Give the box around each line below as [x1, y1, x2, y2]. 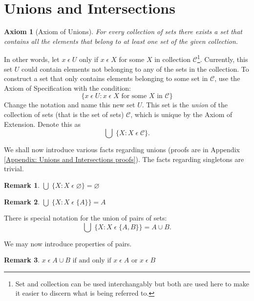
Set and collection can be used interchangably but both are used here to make [15, 278, 250, 288]
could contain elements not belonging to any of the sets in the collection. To [21, 63, 249, 74]
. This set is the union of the [142, 100, 228, 110]
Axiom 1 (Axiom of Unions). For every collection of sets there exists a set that [4, 26, 242, 37]
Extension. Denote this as [4, 119, 81, 129]
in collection [154, 54, 191, 64]
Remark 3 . [4, 255, 40, 265]
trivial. [4, 163, 24, 174]
